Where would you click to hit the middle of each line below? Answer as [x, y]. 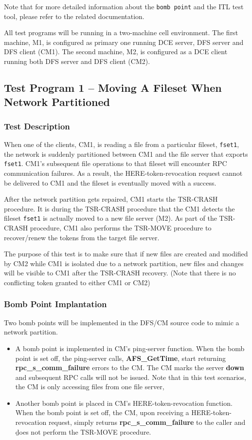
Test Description [37, 126]
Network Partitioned [57, 102]
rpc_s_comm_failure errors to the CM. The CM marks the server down [130, 367]
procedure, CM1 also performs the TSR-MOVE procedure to [121, 227]
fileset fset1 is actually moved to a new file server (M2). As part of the [110, 218]
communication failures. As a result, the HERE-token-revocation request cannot [123, 173]
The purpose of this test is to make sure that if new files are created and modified [126, 254]
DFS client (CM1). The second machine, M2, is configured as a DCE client [116, 52]
